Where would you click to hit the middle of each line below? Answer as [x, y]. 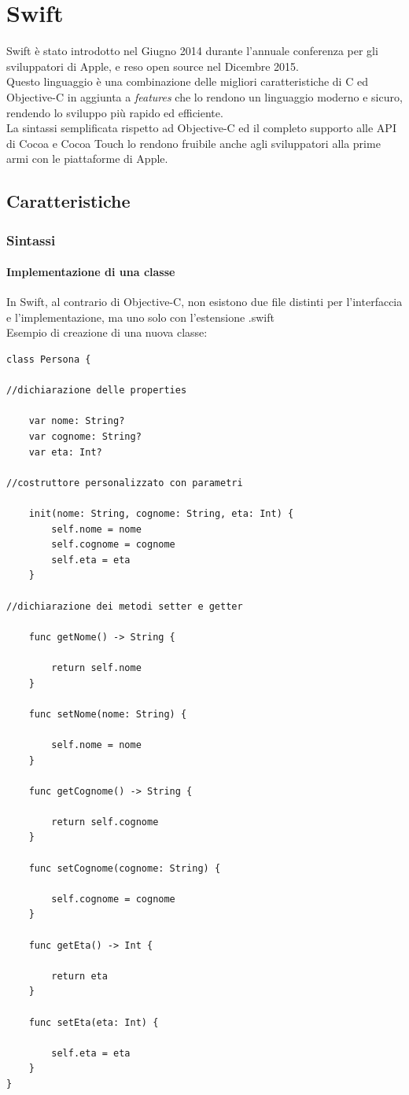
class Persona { [49, 360]
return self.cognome [105, 822]
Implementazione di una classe [91, 272]
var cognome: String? [85, 437]
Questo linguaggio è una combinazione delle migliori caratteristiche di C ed [187, 81]
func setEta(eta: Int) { [94, 1022]
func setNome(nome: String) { [108, 714]
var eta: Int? [65, 452]
